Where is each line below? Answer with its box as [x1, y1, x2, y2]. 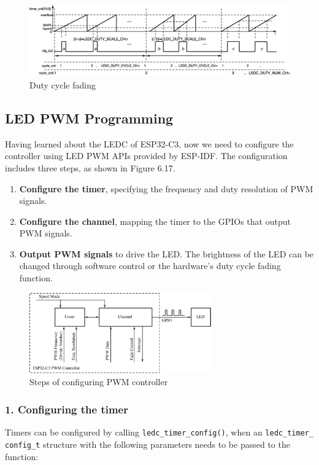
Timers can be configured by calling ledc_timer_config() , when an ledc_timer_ [5, 426, 314, 439]
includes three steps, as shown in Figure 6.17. [5, 161, 175, 174]
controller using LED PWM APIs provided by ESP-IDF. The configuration [5, 149, 288, 162]
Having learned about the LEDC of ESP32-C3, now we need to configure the [5, 137, 294, 150]
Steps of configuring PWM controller [29, 375, 168, 388]
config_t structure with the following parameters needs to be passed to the [5, 437, 290, 450]
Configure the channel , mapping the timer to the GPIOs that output [19, 214, 291, 227]
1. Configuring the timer [5, 402, 128, 416]
